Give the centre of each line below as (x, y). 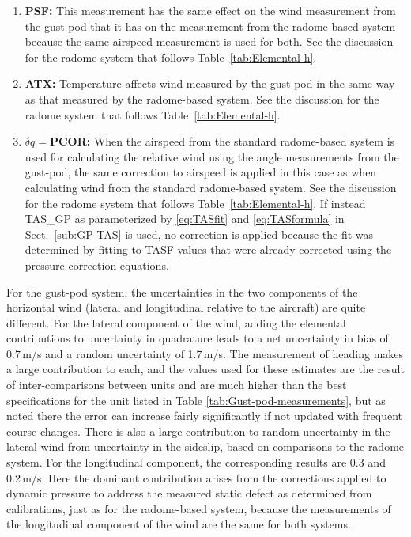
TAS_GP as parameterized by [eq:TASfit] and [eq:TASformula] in (185, 219)
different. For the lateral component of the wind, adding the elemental (176, 322)
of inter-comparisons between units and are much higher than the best (177, 385)
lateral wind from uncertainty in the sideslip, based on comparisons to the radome (205, 446)
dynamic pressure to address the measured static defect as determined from (189, 493)
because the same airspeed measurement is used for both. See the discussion (209, 42)
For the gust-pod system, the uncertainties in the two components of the (182, 291)
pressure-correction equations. (97, 265)
